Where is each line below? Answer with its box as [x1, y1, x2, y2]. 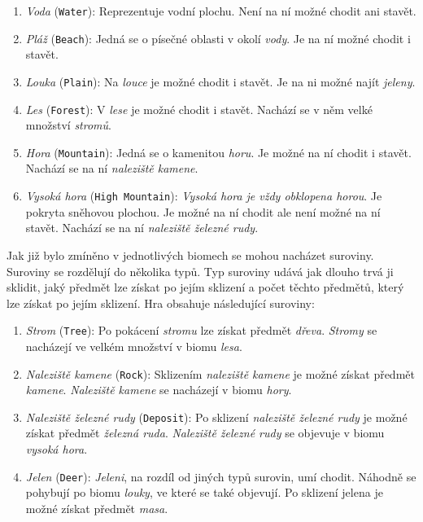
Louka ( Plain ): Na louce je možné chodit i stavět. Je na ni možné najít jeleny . [25, 72, 416, 90]
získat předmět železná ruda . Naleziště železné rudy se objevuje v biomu [25, 424, 385, 441]
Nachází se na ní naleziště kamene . [25, 160, 198, 177]
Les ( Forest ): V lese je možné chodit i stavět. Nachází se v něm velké [25, 100, 373, 117]
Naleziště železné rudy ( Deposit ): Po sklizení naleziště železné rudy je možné [25, 408, 408, 425]
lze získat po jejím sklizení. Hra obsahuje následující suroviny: [7, 294, 315, 311]
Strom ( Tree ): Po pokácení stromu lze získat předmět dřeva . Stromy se [25, 322, 377, 339]
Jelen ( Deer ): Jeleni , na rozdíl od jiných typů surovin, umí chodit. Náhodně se [25, 467, 416, 485]
